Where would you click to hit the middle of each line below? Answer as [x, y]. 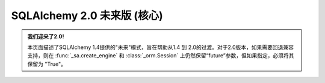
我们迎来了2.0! [46, 36]
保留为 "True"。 [47, 64]
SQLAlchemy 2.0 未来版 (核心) [87, 16]
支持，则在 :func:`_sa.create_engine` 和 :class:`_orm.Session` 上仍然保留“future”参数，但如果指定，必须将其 [161, 56]
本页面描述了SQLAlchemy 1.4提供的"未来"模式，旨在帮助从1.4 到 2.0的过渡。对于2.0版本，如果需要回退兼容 [161, 47]
